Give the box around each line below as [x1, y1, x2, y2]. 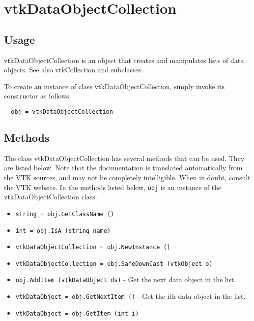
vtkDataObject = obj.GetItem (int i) [15, 310, 139, 317]
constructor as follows [4, 91, 69, 101]
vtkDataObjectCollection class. [4, 192, 97, 202]
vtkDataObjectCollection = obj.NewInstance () [15, 244, 170, 251]
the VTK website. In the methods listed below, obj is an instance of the [4, 182, 222, 192]
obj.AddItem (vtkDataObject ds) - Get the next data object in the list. [15, 274, 236, 285]
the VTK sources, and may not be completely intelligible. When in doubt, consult [4, 172, 251, 182]
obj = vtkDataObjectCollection [11, 108, 113, 115]
